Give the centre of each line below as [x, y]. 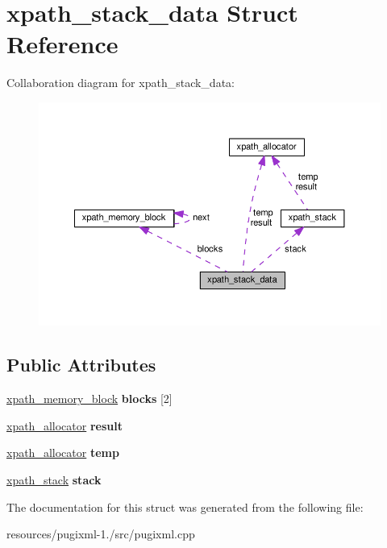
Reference [62, 44]
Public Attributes [81, 365]
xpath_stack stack [54, 479]
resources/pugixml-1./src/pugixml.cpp [101, 534]
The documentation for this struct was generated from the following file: [185, 506]
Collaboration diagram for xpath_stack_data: [121, 83]
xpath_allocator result [64, 425]
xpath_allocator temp [63, 453]
